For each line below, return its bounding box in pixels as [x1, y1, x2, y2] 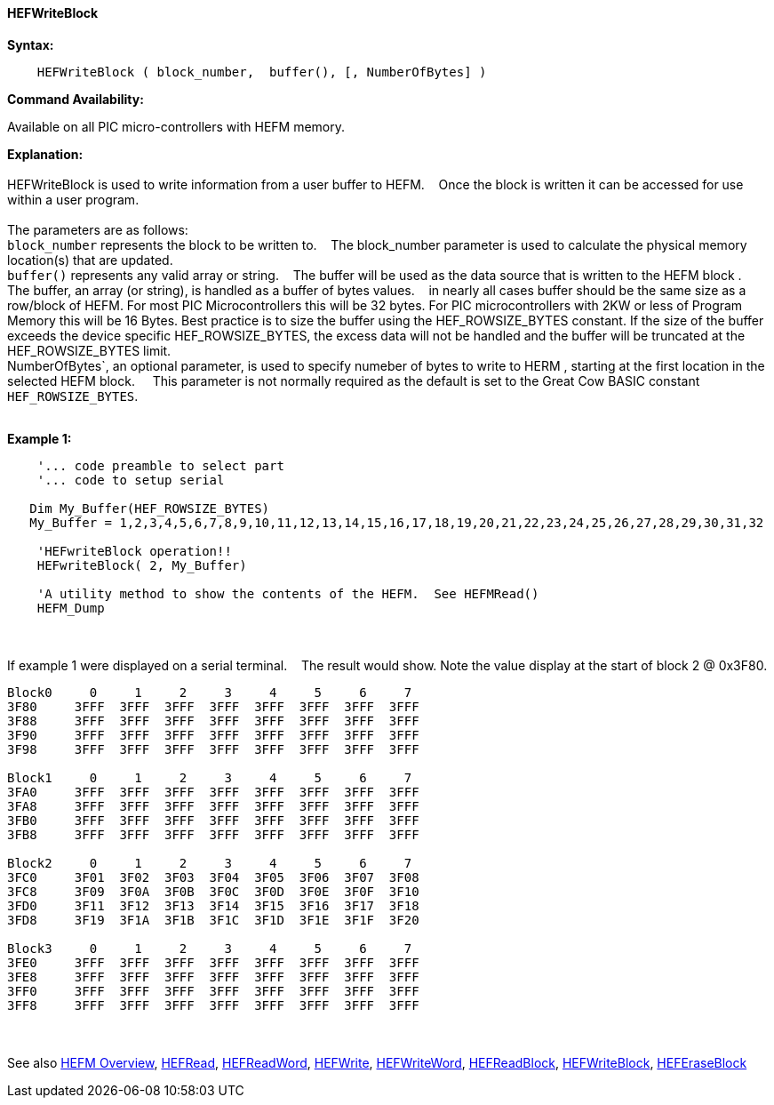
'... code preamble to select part [36, 458, 284, 473]
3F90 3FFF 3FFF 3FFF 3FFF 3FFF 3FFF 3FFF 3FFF [7, 727, 419, 742]
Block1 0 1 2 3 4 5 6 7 [7, 770, 412, 785]
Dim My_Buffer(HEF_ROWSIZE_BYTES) [29, 500, 270, 516]
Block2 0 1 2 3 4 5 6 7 [7, 855, 412, 870]
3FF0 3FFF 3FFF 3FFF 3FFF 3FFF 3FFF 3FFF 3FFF [7, 983, 419, 998]
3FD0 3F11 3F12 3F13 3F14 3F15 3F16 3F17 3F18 [7, 898, 419, 913]
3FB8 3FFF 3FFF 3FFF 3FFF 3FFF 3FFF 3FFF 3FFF [7, 827, 419, 842]
